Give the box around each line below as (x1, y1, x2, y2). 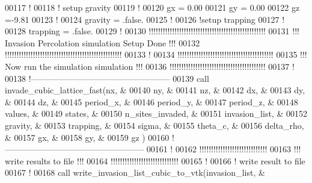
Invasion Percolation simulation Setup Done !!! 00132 (5, 36, 200, 49)
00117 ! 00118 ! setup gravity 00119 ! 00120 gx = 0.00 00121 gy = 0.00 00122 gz (5, 1, 300, 13)
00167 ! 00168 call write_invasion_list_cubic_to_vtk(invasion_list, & (5, 166, 265, 179)
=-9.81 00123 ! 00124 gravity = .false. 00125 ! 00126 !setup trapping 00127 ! (5, 13, 285, 25)
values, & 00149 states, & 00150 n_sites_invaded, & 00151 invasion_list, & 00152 (5, 107, 307, 120)
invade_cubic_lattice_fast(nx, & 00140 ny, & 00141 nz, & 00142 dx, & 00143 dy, (5, 84, 305, 96)
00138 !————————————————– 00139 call (5, 72, 209, 84)
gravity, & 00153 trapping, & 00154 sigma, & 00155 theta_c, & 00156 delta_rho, (5, 119, 304, 131)
